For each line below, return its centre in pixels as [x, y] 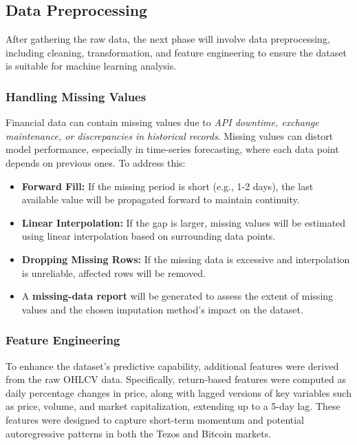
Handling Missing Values [76, 96]
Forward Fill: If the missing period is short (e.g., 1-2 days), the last [167, 186]
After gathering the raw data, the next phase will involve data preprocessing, [168, 39]
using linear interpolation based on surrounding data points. [149, 236]
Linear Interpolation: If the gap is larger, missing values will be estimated [184, 222]
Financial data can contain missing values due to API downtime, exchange [162, 122]
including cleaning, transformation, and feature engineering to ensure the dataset [176, 52]
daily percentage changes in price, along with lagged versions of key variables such [178, 392]
